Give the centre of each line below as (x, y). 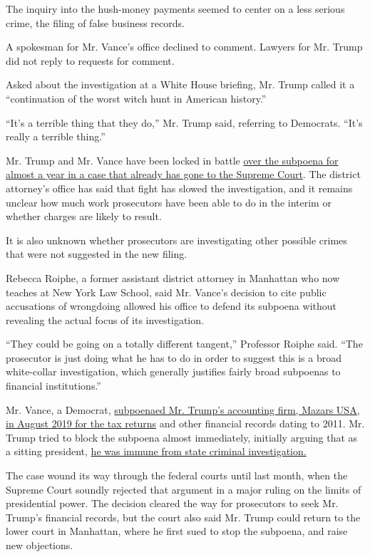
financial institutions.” (53, 386)
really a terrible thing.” (56, 136)
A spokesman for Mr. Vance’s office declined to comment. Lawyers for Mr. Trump (184, 47)
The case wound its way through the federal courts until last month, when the (177, 475)
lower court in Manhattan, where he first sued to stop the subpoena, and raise (177, 531)
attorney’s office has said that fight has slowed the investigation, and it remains (179, 188)
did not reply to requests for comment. (90, 60)
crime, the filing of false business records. (95, 22)
